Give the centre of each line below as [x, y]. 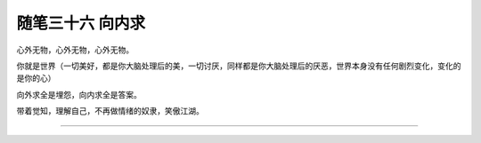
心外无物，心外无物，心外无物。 [75, 50]
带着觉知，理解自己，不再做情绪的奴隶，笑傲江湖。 [110, 111]
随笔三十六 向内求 [81, 23]
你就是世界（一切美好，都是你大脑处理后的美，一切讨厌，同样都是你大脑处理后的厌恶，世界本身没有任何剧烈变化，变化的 [239, 66]
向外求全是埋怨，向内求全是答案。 [79, 94]
